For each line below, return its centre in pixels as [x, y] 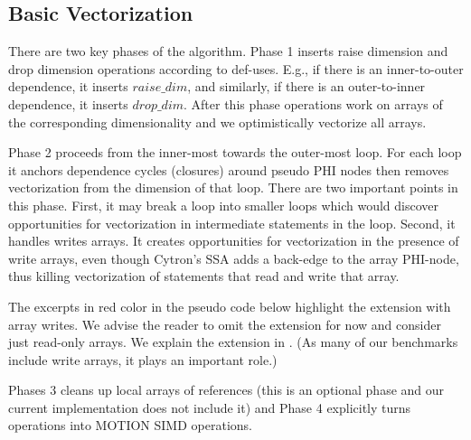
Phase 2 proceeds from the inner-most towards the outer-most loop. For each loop [235, 152]
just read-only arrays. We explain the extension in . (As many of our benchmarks [233, 342]
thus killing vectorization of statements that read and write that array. [204, 276]
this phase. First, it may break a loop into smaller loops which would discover [224, 205]
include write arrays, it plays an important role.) [143, 359]
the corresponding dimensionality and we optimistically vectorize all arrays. [217, 122]
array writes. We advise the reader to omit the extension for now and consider [225, 324]
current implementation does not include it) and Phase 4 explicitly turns [210, 407]
